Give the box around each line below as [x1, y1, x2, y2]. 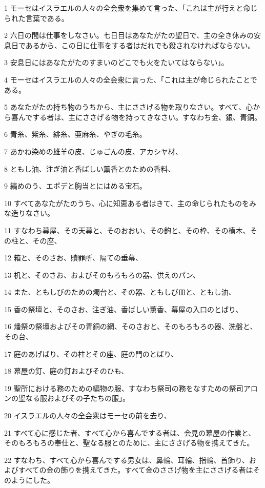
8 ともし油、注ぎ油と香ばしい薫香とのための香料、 [4, 163, 175, 174]
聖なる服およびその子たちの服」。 [18, 393, 130, 403]
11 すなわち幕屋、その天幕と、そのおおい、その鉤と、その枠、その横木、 [4, 225, 250, 235]
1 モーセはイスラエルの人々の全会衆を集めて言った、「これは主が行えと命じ [4, 3, 258, 13]
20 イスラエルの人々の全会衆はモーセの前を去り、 [4, 410, 171, 421]
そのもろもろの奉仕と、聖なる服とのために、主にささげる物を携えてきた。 [4, 437, 254, 448]
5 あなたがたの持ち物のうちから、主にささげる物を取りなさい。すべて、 [4, 101, 246, 112]
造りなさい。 [11, 208, 54, 218]
